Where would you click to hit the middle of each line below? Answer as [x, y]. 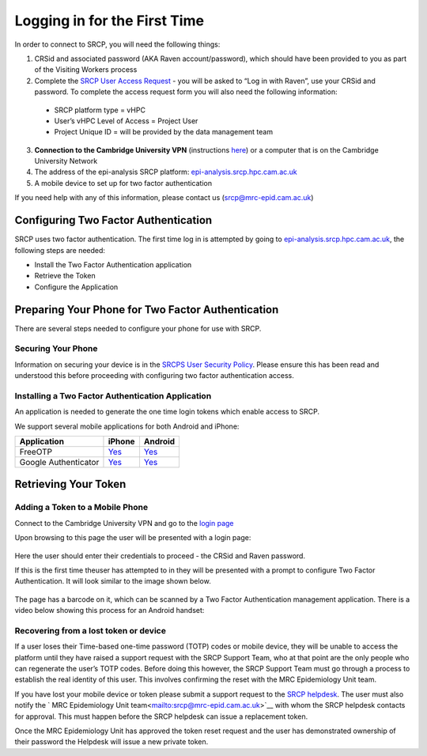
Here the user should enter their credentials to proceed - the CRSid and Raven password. [160, 556]
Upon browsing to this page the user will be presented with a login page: [133, 538]
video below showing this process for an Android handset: [110, 610]
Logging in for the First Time [110, 21]
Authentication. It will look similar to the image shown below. [113, 581]
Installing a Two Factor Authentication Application [113, 395]
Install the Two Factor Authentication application [113, 264]
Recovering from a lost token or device [90, 630]
